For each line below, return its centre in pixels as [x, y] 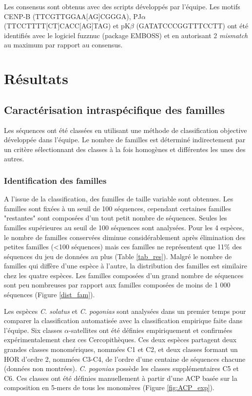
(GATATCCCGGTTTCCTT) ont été [192, 26]
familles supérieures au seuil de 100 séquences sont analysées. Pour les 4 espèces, [124, 227]
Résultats [36, 78]
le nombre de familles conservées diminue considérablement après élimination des [125, 237]
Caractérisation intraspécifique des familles [114, 109]
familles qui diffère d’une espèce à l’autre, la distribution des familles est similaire [126, 266]
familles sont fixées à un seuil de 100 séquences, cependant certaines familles [118, 208]
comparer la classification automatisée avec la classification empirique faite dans [123, 320]
